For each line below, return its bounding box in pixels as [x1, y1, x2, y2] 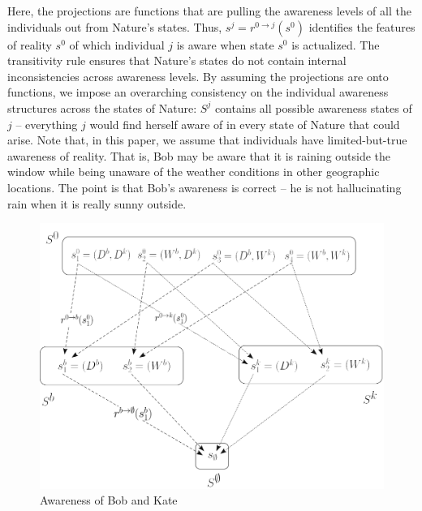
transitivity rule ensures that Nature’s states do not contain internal [7, 52, 347, 69]
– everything [15, 115, 78, 132]
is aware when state [176, 36, 274, 53]
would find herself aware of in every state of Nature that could [89, 115, 400, 132]
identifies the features [308, 18, 416, 35]
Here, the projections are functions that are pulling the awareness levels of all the [7, 2, 411, 19]
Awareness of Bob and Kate [40, 492, 178, 509]
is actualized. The [291, 36, 380, 53]
